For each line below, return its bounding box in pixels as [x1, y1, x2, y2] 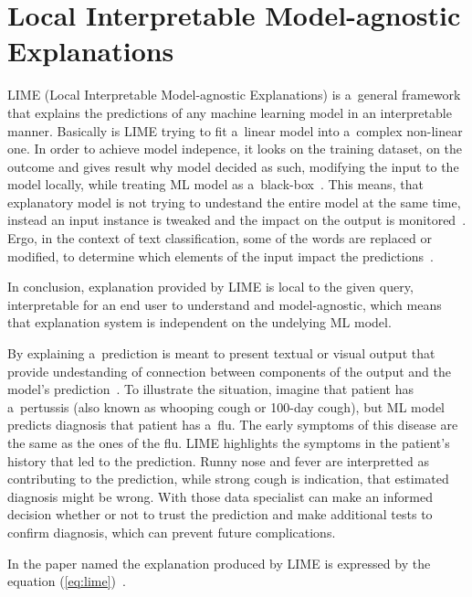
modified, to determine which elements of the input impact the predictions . [7, 246, 434, 265]
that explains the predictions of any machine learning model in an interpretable [7, 102, 452, 122]
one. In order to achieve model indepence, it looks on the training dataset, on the [7, 139, 463, 158]
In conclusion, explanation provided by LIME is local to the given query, [7, 277, 414, 296]
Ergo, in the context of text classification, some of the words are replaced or [7, 229, 432, 248]
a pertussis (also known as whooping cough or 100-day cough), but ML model [7, 397, 446, 416]
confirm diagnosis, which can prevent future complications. [7, 522, 336, 541]
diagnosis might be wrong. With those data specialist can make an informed [7, 486, 433, 506]
